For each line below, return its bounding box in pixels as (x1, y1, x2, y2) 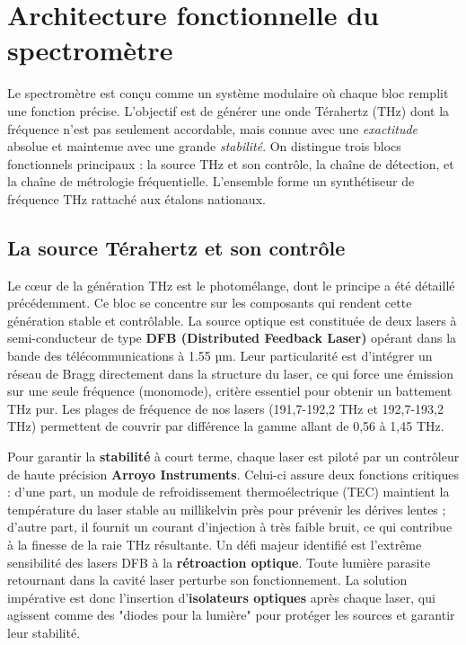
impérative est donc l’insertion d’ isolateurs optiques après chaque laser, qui (7, 587, 435, 606)
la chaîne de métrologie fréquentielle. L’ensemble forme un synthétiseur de (7, 172, 415, 191)
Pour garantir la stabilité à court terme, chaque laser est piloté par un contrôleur (7, 447, 460, 466)
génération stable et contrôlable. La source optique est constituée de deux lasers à (7, 310, 457, 329)
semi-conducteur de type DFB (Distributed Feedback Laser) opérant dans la (7, 328, 457, 347)
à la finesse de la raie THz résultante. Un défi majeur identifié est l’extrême (7, 534, 422, 553)
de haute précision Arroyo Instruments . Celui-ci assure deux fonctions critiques (7, 464, 459, 483)
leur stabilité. (7, 623, 81, 641)
